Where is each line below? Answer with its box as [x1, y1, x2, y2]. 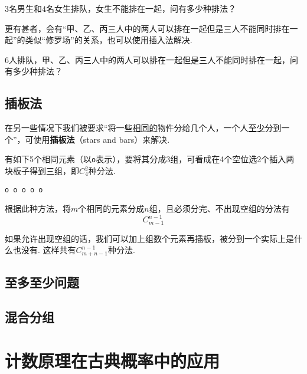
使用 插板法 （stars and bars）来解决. [33, 133, 170, 145]
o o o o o [5, 185, 43, 194]
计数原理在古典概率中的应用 [5, 348, 220, 372]
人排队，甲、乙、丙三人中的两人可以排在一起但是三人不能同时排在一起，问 [9, 53, 298, 65]
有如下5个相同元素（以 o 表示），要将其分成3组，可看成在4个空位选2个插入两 [5, 153, 295, 165]
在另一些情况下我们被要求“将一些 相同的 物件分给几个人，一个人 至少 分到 [5, 122, 282, 134]
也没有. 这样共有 [12, 244, 76, 256]
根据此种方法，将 [5, 202, 71, 215]
